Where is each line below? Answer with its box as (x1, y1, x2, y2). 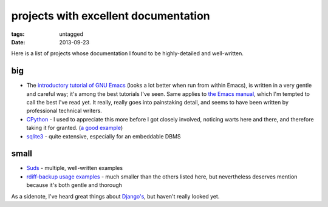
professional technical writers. (26, 107, 103, 115)
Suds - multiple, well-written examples (26, 165, 123, 172)
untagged (59, 30, 83, 38)
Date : (11, 38, 26, 46)
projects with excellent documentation (11, 9, 211, 22)
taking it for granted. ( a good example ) (26, 124, 123, 132)
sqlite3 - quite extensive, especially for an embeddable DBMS (26, 132, 182, 140)
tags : (11, 30, 25, 38)
